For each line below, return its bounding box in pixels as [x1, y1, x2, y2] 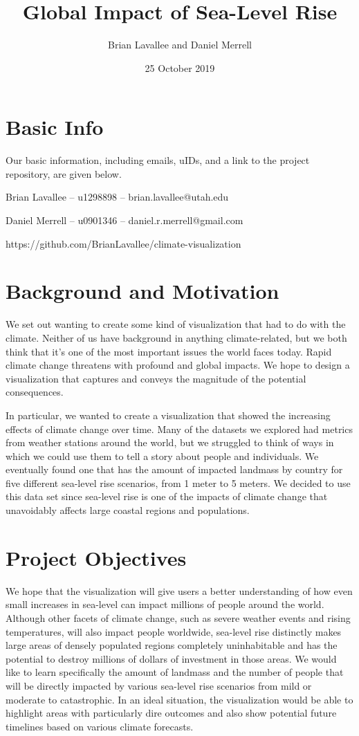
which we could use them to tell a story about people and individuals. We [6, 448, 319, 463]
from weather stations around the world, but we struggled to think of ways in [6, 435, 334, 450]
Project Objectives [6, 543, 187, 571]
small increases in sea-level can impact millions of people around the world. [6, 597, 324, 611]
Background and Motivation [6, 277, 279, 305]
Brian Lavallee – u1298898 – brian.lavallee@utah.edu [6, 190, 229, 204]
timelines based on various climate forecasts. [6, 719, 194, 733]
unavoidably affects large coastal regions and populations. [6, 503, 250, 517]
